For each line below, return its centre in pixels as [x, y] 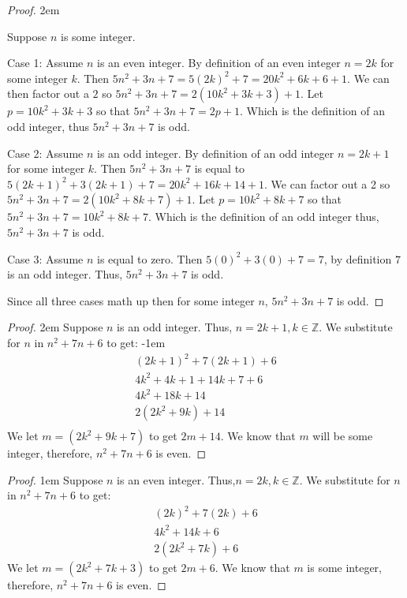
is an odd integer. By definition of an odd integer [216, 153]
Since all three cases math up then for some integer [131, 300]
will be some [343, 436]
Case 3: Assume [45, 258]
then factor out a [48, 93]
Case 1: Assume [45, 63]
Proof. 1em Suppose [55, 479]
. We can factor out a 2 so [327, 183]
